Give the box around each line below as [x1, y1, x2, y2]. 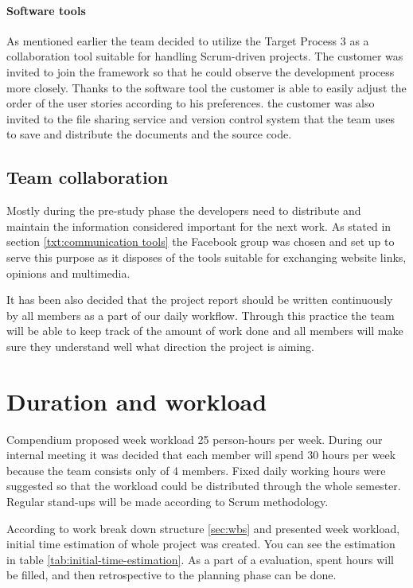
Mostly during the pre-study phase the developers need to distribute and [6, 202, 361, 219]
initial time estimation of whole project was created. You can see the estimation [6, 535, 395, 552]
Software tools [6, 2, 86, 18]
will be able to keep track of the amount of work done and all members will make [6, 322, 403, 339]
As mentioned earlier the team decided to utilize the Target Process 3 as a [6, 32, 369, 49]
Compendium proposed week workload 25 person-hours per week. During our [6, 430, 383, 447]
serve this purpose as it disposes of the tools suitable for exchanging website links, [6, 248, 407, 265]
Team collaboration [6, 165, 169, 189]
